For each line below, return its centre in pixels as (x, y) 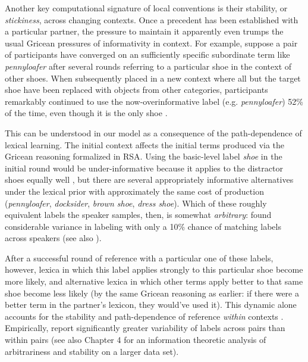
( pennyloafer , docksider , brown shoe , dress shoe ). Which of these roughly (136, 203)
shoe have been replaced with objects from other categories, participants (136, 90)
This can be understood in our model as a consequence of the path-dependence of (153, 132)
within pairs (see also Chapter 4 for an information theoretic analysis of (136, 340)
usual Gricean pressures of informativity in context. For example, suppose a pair (151, 43)
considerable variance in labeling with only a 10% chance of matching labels (143, 226)
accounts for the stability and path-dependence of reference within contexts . (144, 316)
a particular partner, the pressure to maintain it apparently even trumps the (144, 31)
